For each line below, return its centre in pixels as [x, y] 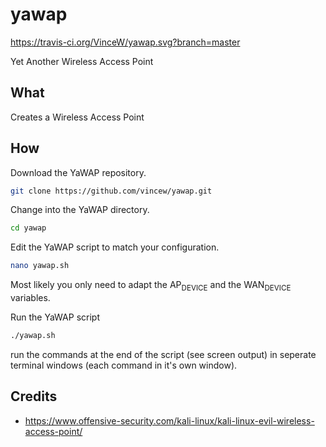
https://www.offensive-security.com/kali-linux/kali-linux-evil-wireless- [169, 420]
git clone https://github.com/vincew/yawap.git [111, 191]
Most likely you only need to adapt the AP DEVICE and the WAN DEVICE [151, 286]
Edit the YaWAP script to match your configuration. [115, 247]
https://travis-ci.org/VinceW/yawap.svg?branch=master [125, 42]
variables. [30, 297]
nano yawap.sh [40, 266]
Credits [34, 396]
